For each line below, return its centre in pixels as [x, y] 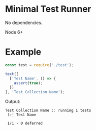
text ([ [12, 74]
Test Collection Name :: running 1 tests [48, 111]
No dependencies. [24, 23]
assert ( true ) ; [28, 83]
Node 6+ [14, 32]
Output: [13, 102]
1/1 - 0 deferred [25, 124]
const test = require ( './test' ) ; [39, 65]
